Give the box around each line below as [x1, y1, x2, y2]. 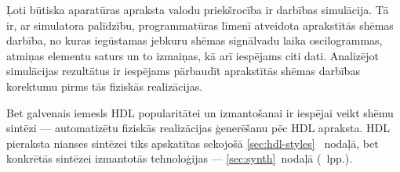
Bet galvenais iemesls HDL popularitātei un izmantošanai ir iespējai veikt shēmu [6, 104, 394, 120]
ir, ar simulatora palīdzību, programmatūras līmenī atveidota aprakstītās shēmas [6, 16, 394, 33]
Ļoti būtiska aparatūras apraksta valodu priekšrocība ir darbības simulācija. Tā [6, 2, 389, 17]
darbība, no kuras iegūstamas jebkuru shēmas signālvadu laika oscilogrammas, [6, 32, 383, 48]
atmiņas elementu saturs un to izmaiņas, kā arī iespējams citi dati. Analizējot [6, 47, 379, 63]
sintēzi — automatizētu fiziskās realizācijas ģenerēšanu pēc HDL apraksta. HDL [6, 120, 390, 136]
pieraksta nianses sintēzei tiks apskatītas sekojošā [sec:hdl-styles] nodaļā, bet [6, 134, 379, 151]
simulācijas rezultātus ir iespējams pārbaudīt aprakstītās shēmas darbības [6, 63, 360, 79]
